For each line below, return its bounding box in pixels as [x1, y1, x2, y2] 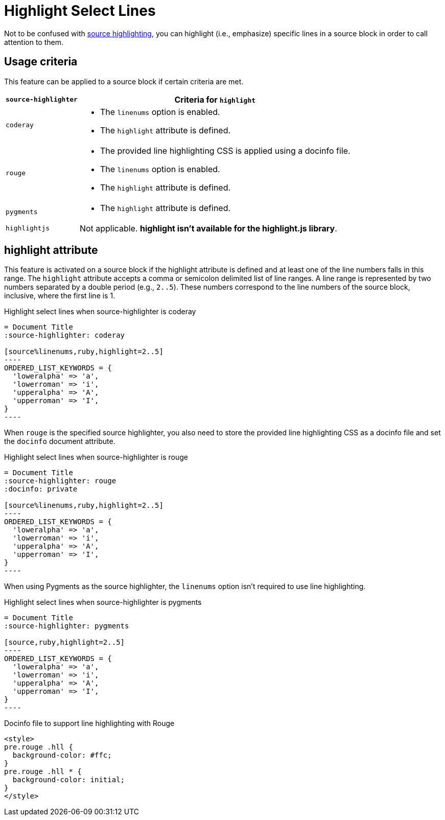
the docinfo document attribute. [4, 437, 115, 446]
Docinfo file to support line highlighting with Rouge [4, 719, 175, 728]
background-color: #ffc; [12, 751, 112, 760]
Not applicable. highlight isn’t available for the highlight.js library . [79, 223, 337, 233]
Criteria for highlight [174, 94, 256, 105]
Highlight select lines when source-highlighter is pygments [4, 598, 202, 607]
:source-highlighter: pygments [4, 622, 129, 630]
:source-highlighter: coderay [4, 331, 125, 340]
